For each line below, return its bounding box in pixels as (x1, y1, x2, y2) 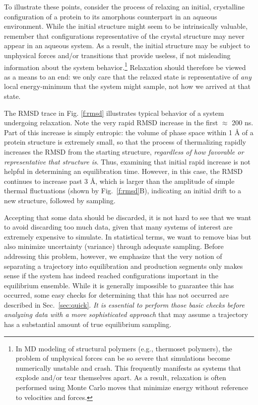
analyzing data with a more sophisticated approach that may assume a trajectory (4, 309, 248, 320)
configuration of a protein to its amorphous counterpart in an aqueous (4, 11, 217, 21)
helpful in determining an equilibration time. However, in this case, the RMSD (4, 166, 243, 176)
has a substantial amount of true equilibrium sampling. (4, 319, 172, 329)
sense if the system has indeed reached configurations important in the (4, 270, 218, 281)
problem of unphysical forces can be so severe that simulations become (15, 353, 230, 363)
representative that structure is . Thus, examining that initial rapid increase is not (4, 156, 251, 166)
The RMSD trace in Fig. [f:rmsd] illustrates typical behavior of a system (4, 107, 224, 118)
